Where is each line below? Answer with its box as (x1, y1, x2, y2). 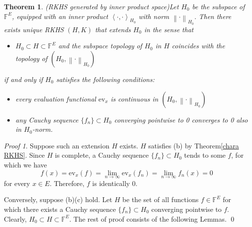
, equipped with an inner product (12, 11, 108, 21)
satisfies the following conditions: (56, 74, 155, 84)
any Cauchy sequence (15, 114, 78, 124)
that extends (95, 24, 131, 34)
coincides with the (172, 41, 225, 51)
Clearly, (4, 213, 27, 224)
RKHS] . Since (4, 150, 45, 160)
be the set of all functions (122, 194, 199, 205)
